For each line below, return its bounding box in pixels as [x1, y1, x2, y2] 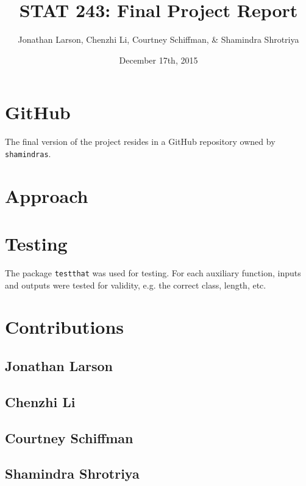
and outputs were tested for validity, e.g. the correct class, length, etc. [5, 278, 266, 291]
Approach [5, 183, 88, 208]
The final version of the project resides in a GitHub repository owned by [5, 135, 276, 148]
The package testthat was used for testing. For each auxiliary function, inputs [5, 267, 301, 279]
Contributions [5, 314, 124, 339]
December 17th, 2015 [119, 53, 198, 66]
